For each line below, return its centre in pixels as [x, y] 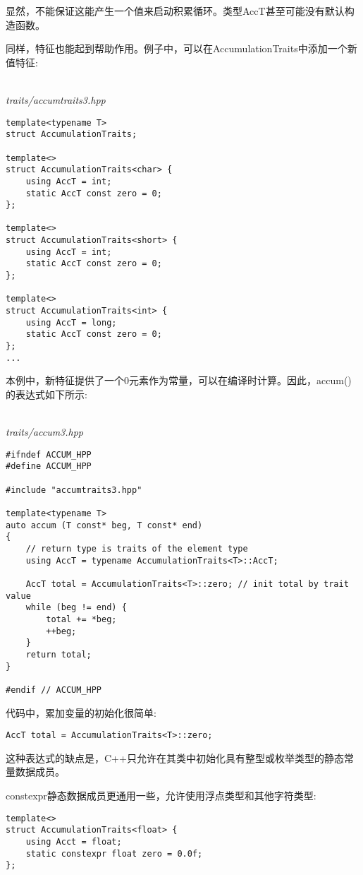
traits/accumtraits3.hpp [56, 99]
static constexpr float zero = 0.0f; [114, 853]
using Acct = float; [74, 841]
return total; [59, 654]
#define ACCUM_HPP [49, 466]
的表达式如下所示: [47, 394]
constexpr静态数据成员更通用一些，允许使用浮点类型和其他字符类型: [161, 795]
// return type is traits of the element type [137, 548]
